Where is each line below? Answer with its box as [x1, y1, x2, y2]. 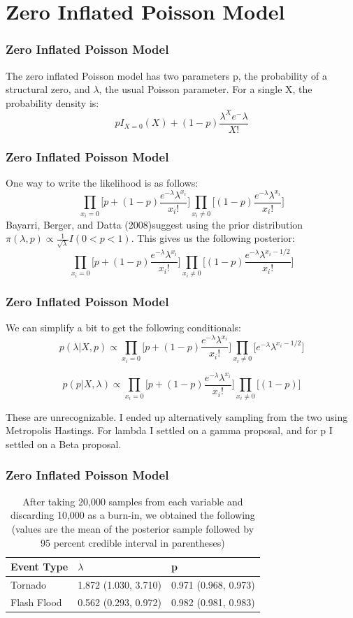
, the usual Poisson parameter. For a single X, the [99, 82, 312, 96]
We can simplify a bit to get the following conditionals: [6, 320, 241, 335]
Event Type [10, 559, 69, 574]
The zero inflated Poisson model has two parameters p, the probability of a [6, 68, 327, 82]
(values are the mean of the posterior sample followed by [11, 521, 254, 536]
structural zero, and [6, 82, 90, 96]
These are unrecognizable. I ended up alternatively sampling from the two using [6, 409, 348, 424]
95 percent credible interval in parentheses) [41, 535, 225, 549]
